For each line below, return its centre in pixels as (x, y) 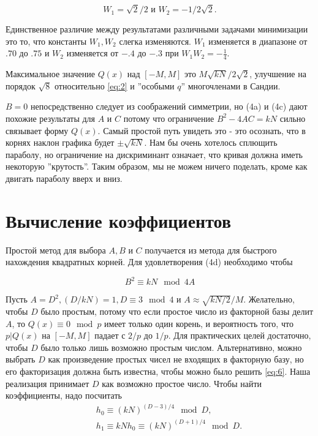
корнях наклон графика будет (60, 142)
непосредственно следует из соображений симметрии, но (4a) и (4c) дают (169, 106)
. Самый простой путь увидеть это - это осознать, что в (202, 130)
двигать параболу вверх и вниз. (64, 178)
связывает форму (37, 130)
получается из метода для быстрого (211, 250)
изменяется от (93, 53)
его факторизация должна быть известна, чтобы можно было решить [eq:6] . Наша (158, 371)
